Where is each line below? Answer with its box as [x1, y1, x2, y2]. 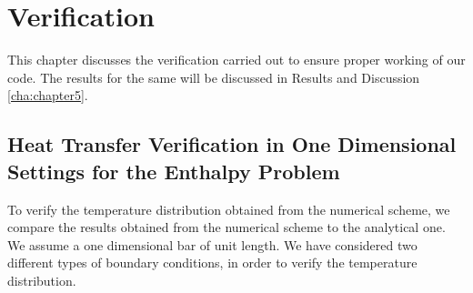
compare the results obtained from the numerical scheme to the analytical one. [7, 217, 446, 237]
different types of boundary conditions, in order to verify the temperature [7, 253, 418, 272]
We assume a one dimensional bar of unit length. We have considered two [7, 235, 418, 254]
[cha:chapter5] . [7, 86, 88, 105]
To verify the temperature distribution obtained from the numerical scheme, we [7, 199, 450, 218]
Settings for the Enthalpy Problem [7, 157, 340, 185]
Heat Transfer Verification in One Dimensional [7, 130, 457, 158]
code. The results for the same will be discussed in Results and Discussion [7, 67, 420, 86]
